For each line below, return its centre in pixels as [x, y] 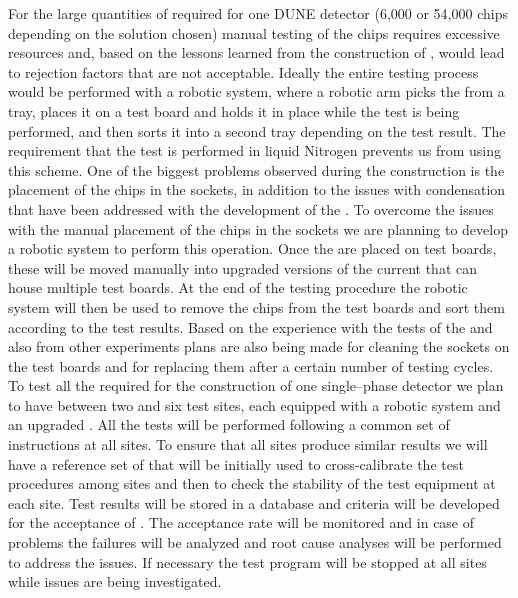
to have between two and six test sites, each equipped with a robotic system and [254, 404]
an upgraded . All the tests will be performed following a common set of [229, 424]
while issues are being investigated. [115, 581]
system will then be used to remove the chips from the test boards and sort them [256, 306]
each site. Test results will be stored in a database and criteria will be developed [254, 502]
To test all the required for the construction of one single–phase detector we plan [256, 385]
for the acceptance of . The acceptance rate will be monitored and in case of [241, 522]
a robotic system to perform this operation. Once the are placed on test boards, [252, 248]
